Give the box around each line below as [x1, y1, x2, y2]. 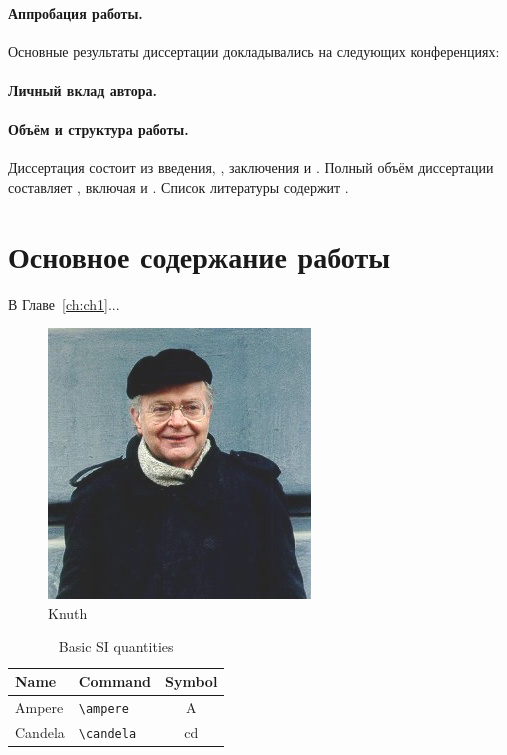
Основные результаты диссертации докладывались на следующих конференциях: [8, 40, 500, 61]
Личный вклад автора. [8, 79, 157, 100]
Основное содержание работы [8, 235, 391, 276]
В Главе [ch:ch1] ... [8, 293, 120, 314]
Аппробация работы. [8, 2, 143, 23]
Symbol [165, 671, 218, 692]
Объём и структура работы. [8, 119, 189, 140]
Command [78, 671, 152, 692]
